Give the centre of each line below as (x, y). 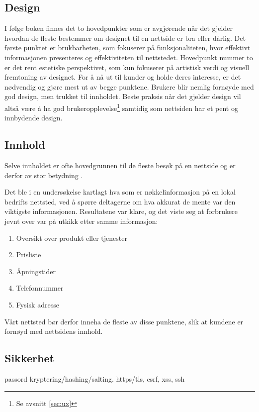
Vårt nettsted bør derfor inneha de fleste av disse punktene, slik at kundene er (124, 321)
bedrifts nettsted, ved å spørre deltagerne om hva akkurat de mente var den (120, 201)
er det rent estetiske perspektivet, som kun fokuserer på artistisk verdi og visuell (127, 67)
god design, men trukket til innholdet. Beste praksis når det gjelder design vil (123, 96)
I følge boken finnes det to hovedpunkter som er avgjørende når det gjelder (119, 28)
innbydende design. (34, 118)
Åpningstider (36, 271)
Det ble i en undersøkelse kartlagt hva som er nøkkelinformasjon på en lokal (120, 192)
